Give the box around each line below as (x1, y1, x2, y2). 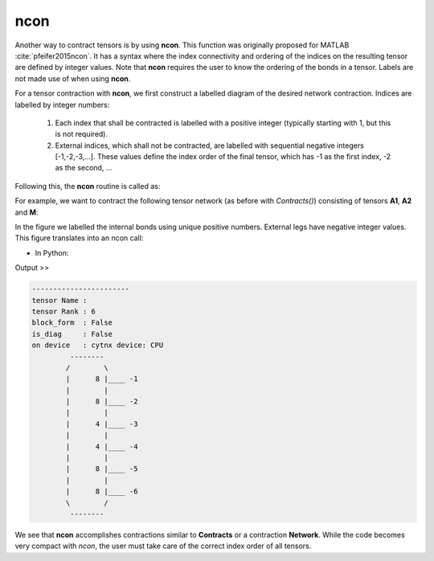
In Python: (35, 248, 69, 257)
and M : (14, 207, 39, 217)
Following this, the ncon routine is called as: (14, 181, 161, 190)
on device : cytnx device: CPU (31, 341, 164, 350)
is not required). (55, 129, 108, 139)
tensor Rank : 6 (31, 306, 96, 316)
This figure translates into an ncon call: (14, 233, 144, 243)
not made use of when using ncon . (14, 73, 131, 84)
